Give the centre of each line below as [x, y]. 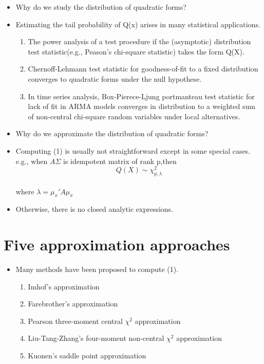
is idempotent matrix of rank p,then [120, 161]
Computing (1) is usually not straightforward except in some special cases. [133, 150]
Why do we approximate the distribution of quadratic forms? [112, 133]
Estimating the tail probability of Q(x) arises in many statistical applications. [138, 24]
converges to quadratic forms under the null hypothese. [115, 78]
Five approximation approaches [117, 244]
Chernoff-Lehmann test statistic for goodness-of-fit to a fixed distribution [143, 69]
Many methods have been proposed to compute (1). [97, 269]
